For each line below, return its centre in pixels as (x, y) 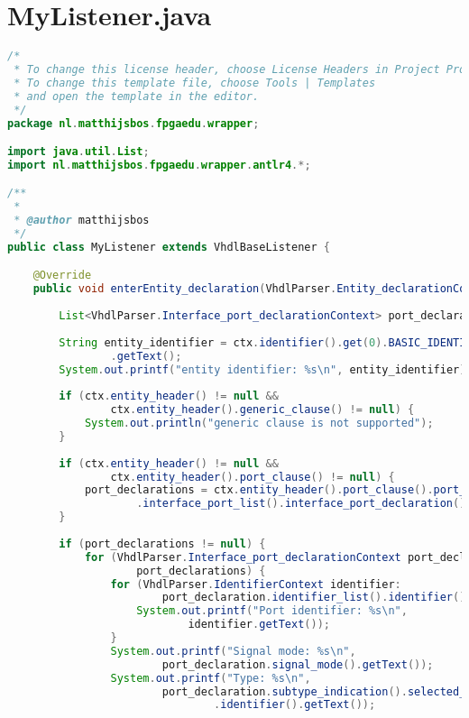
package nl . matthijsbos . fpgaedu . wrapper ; (133, 123)
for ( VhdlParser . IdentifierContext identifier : (256, 584)
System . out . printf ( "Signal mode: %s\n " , (233, 651)
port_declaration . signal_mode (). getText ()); (298, 664)
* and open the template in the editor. (137, 96)
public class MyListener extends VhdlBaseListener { (169, 247)
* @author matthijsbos (82, 221)
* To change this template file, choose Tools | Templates (195, 83)
